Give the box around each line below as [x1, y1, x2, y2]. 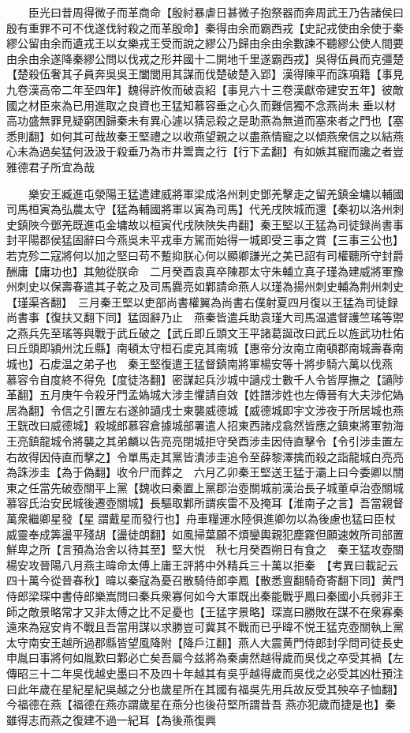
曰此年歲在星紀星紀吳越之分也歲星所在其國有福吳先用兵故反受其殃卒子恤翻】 [6, 680, 404, 697]
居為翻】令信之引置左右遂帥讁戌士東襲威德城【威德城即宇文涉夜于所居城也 [6, 401, 393, 418]
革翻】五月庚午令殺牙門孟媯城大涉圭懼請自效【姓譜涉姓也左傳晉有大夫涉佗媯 [6, 386, 404, 403]
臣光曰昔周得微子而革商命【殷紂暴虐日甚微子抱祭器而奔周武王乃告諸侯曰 [28, 4, 404, 20]
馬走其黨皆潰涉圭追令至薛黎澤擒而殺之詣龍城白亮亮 [138, 448, 404, 464]
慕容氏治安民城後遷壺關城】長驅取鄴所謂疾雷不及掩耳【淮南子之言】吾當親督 [6, 494, 404, 511]
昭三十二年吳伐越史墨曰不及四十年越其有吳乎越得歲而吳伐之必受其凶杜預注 [17, 664, 404, 681]
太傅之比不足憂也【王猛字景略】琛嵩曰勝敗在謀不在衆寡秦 [105, 603, 404, 619]
